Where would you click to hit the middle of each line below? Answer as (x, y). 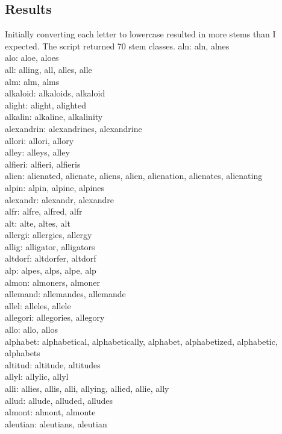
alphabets (23, 353)
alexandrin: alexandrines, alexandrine (74, 128)
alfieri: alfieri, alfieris (43, 164)
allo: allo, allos (31, 329)
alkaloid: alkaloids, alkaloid (55, 93)
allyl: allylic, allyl (37, 376)
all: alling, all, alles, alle (49, 69)
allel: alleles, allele (38, 305)
